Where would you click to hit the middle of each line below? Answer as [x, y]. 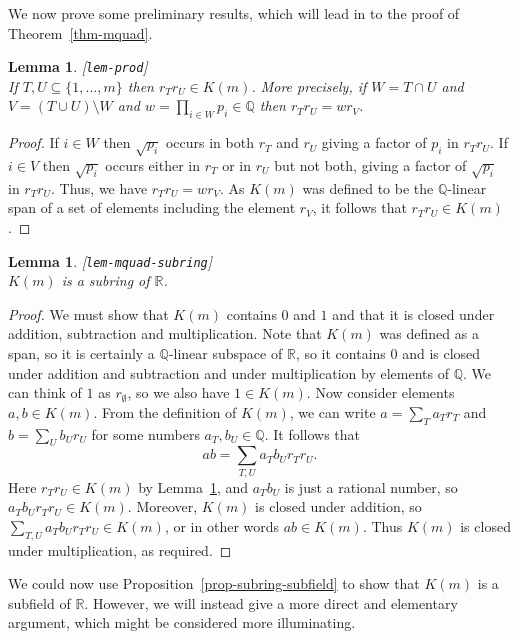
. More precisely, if [309, 85]
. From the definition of [165, 411]
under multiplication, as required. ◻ [120, 549]
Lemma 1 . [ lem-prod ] [78, 66]
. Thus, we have [99, 187]
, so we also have [178, 392]
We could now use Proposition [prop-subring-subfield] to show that [214, 583]
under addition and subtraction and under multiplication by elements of [228, 372]
